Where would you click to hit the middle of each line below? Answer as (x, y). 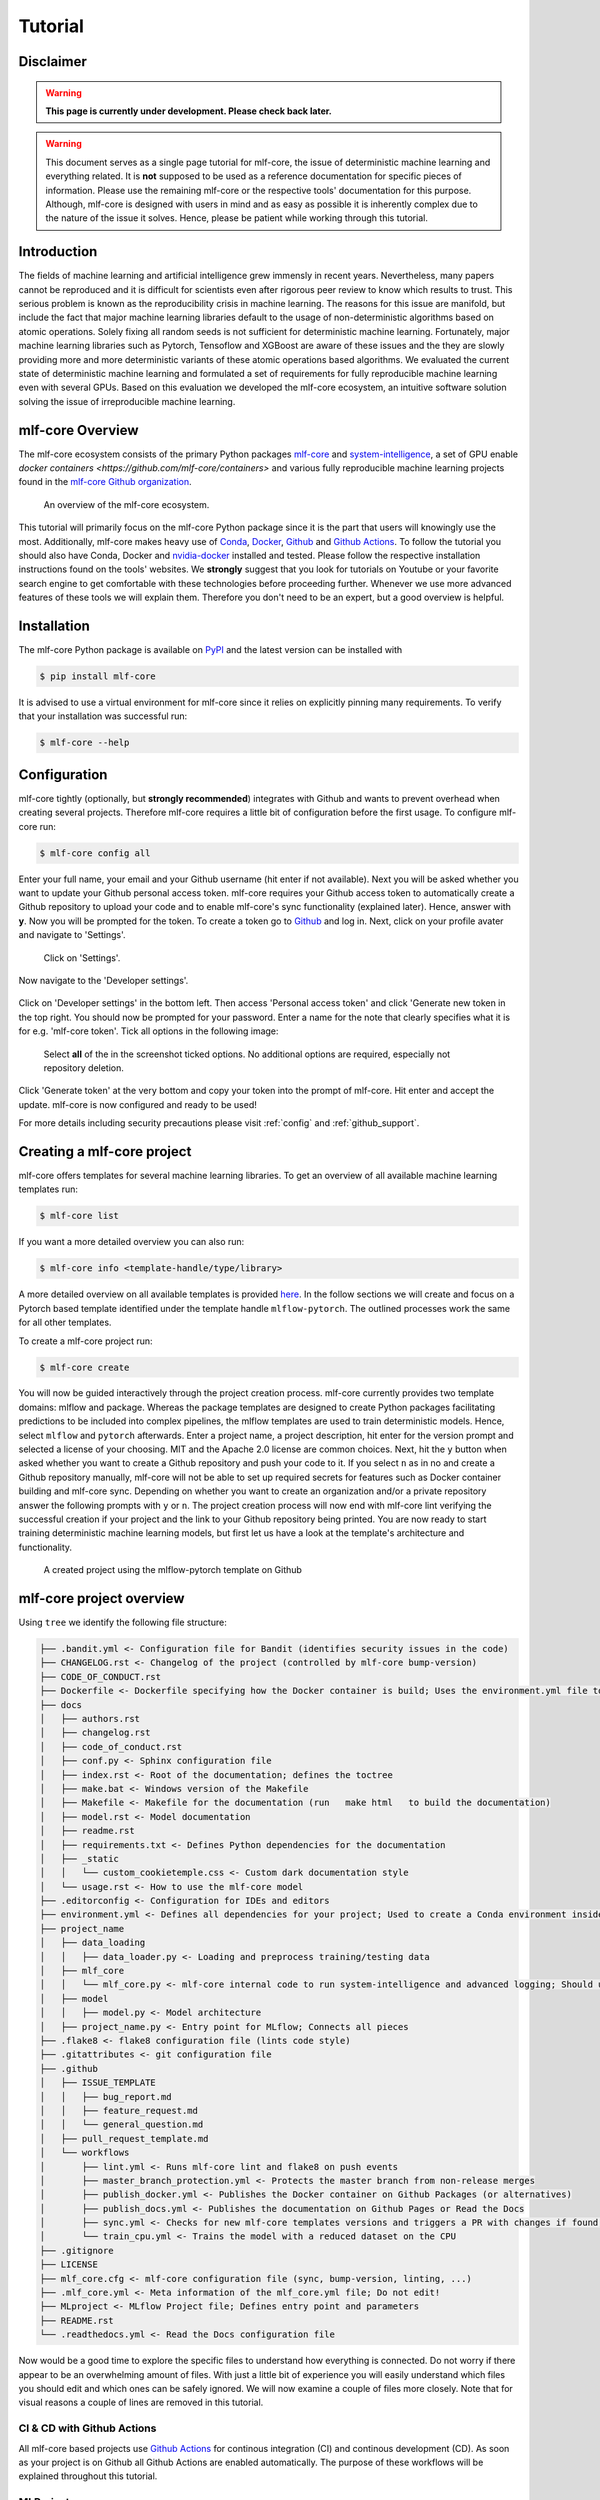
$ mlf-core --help (84, 743)
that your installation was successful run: (103, 716)
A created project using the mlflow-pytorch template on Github (172, 1570)
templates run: (48, 1189)
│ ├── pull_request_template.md (124, 2138)
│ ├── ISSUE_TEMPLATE (98, 2083)
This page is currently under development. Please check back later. (188, 111)
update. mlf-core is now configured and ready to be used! (137, 1104)
